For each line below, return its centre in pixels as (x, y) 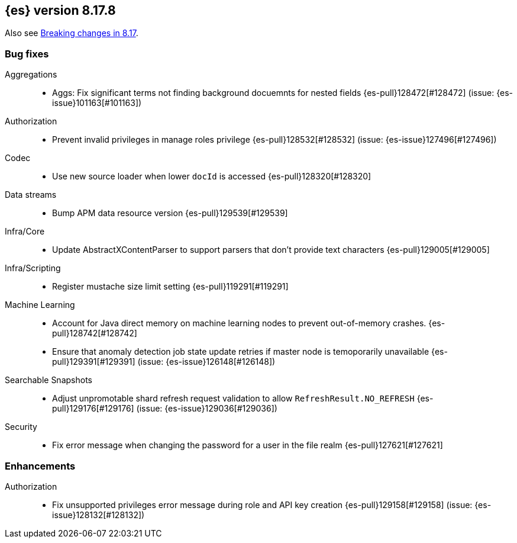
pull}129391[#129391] (94, 362)
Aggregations (31, 75)
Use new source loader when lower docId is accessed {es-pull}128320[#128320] (212, 176)
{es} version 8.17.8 (60, 10)
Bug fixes (27, 54)
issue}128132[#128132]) (98, 515)
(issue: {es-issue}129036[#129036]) (207, 409)
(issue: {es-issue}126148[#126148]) (206, 362)
